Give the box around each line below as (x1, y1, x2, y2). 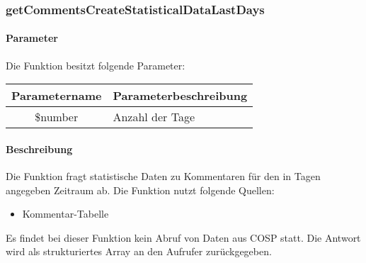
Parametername (11, 87, 102, 104)
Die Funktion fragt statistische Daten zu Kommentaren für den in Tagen (6, 169, 321, 184)
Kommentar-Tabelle (22, 206, 109, 221)
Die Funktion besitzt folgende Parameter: (6, 57, 185, 72)
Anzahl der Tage (113, 108, 195, 125)
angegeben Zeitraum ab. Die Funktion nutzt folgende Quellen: (6, 182, 275, 197)
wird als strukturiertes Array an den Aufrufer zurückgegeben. (6, 244, 272, 259)
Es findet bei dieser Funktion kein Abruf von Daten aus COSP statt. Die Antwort (6, 230, 361, 245)
